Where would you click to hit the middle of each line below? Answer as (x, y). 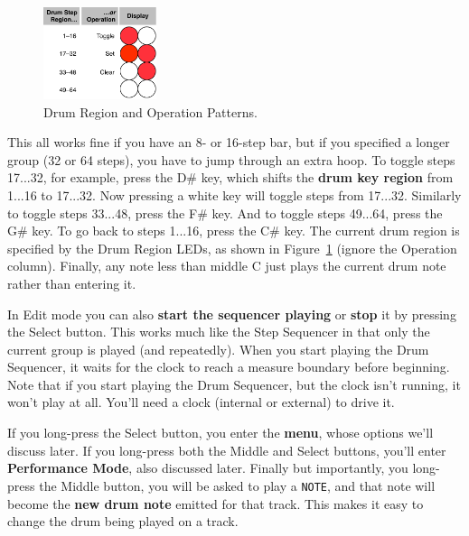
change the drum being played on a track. (123, 521)
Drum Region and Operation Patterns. (150, 111)
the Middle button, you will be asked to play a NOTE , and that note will (237, 485)
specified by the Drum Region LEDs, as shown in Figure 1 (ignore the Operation (232, 248)
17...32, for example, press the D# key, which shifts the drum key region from (230, 177)
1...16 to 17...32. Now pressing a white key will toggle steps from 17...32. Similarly (234, 194)
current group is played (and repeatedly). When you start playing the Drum (218, 349)
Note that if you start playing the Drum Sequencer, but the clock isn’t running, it (234, 384)
